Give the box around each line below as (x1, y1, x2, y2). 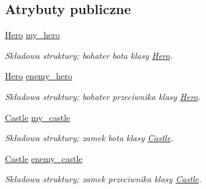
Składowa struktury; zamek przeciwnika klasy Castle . (5, 172, 202, 185)
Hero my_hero (5, 28, 60, 41)
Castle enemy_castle (5, 152, 83, 164)
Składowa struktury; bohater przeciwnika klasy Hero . (5, 90, 200, 102)
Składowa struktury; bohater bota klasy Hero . (5, 48, 173, 61)
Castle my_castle (5, 110, 71, 123)
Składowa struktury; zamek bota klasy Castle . (5, 131, 174, 144)
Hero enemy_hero (5, 69, 72, 82)
